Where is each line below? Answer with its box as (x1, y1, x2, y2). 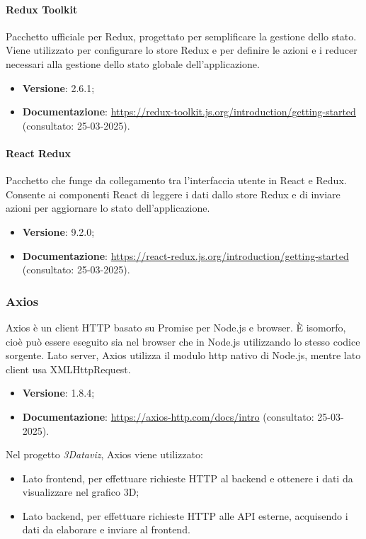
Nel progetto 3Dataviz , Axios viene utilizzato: (6, 447, 203, 462)
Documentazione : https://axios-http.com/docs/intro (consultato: (22, 409, 314, 424)
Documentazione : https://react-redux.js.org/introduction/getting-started (22, 248, 349, 263)
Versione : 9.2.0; (22, 224, 95, 239)
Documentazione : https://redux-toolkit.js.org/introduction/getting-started (22, 104, 356, 119)
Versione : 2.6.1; (22, 80, 95, 95)
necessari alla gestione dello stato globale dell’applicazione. (6, 56, 260, 71)
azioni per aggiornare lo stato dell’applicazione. (6, 200, 210, 215)
